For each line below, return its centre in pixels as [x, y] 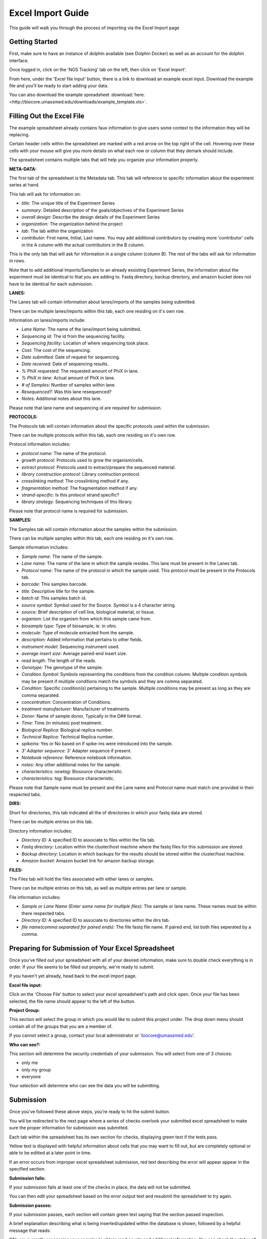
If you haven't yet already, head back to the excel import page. [73, 976]
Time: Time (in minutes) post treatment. [62, 723]
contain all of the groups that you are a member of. [61, 1026]
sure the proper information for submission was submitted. [69, 1128]
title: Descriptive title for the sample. [58, 591]
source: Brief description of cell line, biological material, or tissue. [88, 612]
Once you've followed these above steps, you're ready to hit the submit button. [90, 1112]
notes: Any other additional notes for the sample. [71, 764]
